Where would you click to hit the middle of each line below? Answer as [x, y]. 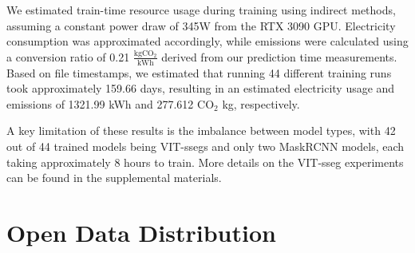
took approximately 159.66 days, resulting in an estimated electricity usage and [201, 88]
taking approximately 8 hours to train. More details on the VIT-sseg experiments [205, 162]
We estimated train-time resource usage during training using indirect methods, [201, 10]
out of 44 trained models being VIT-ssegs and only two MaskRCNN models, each [206, 146]
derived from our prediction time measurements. [279, 56]
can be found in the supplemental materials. [114, 178]
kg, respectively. [261, 103]
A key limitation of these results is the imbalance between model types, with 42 [201, 130]
